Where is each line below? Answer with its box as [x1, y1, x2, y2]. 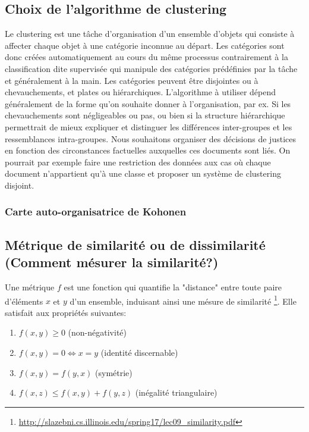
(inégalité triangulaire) [135, 386, 217, 399]
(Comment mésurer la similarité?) [5, 253, 219, 271]
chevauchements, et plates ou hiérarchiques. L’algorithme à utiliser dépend [5, 86, 276, 98]
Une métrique [5, 280, 55, 293]
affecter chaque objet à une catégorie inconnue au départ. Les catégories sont [5, 39, 285, 51]
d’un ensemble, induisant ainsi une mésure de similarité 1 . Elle [70, 293, 297, 307]
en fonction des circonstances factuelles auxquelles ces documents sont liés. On [5, 144, 291, 156]
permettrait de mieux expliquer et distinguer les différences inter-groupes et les [5, 120, 292, 133]
